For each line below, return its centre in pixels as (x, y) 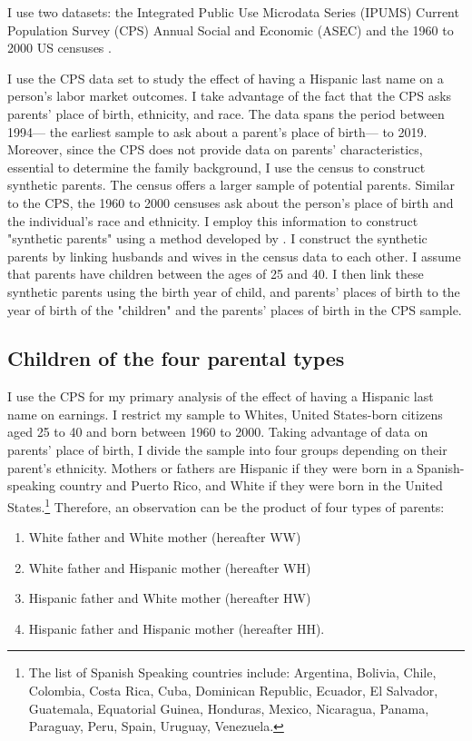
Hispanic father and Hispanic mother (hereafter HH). (177, 628)
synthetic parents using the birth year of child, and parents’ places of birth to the (234, 291)
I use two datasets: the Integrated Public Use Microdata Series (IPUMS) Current (233, 12)
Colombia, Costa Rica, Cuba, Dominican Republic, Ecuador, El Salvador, (233, 691)
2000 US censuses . (59, 48)
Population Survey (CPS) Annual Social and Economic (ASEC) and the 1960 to (231, 30)
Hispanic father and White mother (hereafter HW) (170, 598)
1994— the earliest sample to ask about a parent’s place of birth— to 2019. (217, 131)
